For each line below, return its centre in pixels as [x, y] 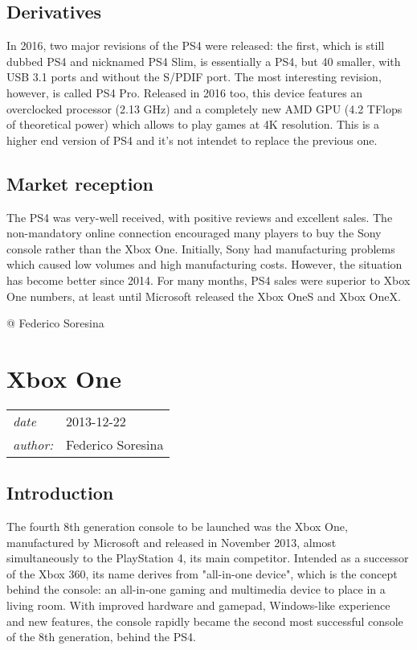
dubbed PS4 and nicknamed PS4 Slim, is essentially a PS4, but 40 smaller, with [204, 61]
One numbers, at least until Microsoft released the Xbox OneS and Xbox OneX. [204, 296]
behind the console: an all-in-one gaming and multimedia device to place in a [196, 589]
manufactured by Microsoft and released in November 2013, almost [172, 542]
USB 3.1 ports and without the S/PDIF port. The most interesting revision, [194, 77]
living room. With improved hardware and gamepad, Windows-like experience [198, 605]
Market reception [80, 183]
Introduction [60, 493]
